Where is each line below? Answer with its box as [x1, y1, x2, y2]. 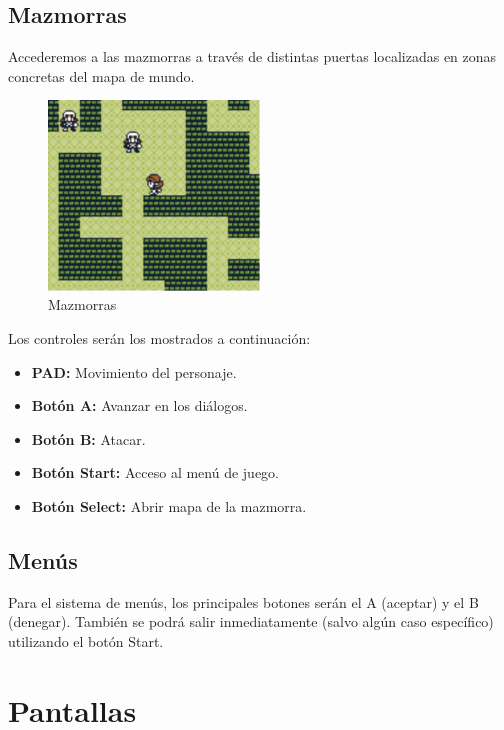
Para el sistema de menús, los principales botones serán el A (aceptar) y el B [8, 591, 479, 612]
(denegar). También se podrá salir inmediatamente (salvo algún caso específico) [8, 611, 494, 632]
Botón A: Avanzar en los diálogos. [31, 395, 248, 416]
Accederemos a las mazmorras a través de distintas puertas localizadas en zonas [8, 46, 497, 67]
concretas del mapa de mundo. [8, 65, 195, 86]
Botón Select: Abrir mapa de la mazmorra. [31, 496, 307, 517]
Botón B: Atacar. [31, 428, 146, 449]
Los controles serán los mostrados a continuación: [8, 328, 311, 349]
